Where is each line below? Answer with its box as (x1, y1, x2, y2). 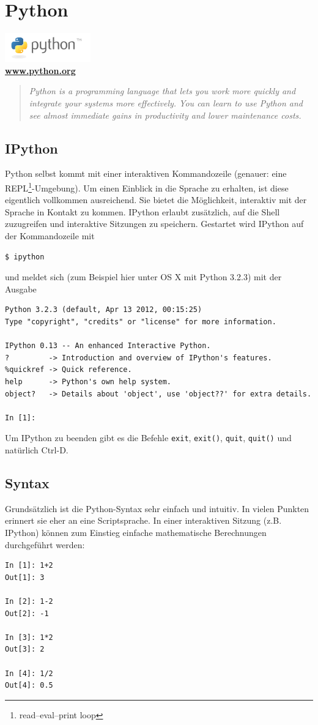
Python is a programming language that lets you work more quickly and (29, 84, 296, 97)
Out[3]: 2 (5, 645, 45, 654)
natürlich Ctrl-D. (5, 443, 68, 456)
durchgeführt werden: (5, 538, 85, 551)
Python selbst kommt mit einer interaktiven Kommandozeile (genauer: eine (5, 167, 287, 180)
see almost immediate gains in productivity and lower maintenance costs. (29, 108, 301, 121)
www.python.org (5, 64, 76, 76)
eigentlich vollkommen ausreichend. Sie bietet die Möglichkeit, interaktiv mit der (5, 193, 307, 206)
